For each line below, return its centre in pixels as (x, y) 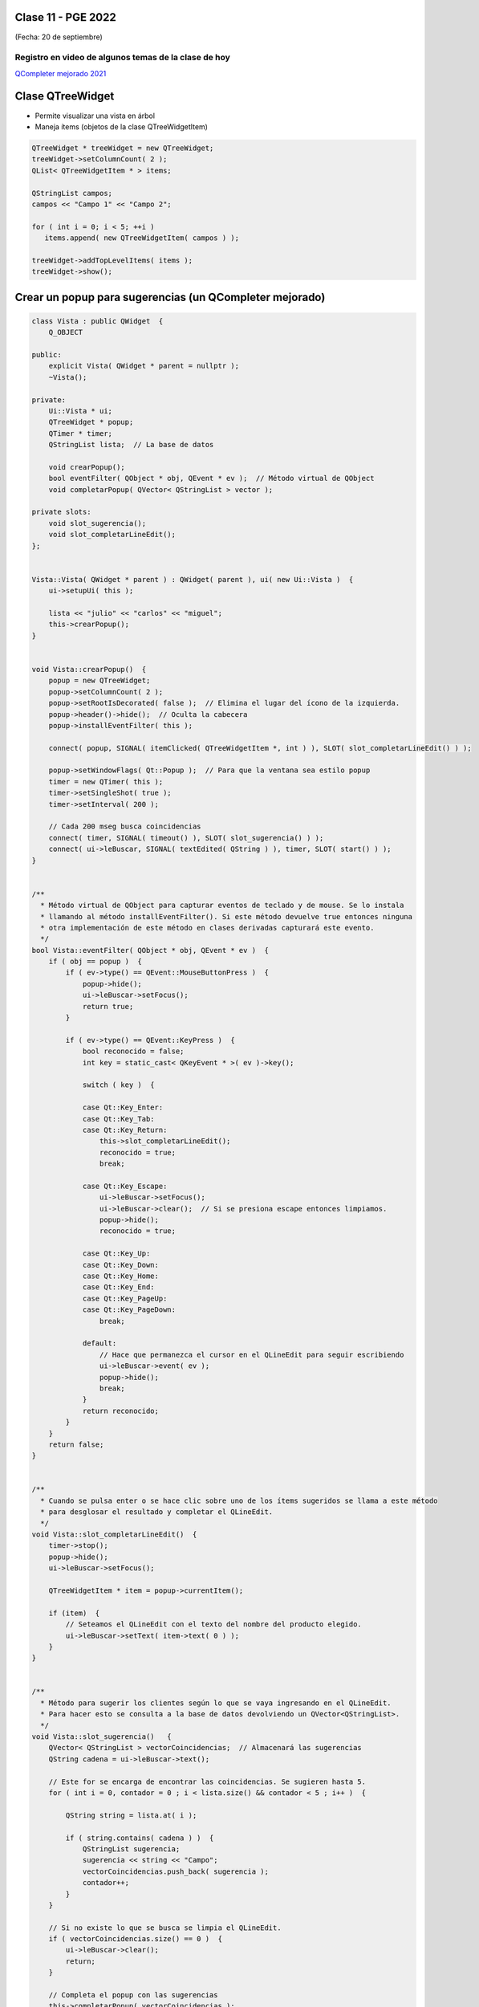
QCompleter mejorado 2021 (61, 73)
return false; (76, 1444)
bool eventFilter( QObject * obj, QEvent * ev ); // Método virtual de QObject (211, 478)
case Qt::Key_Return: (125, 1130)
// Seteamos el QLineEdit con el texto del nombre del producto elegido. (214, 1624)
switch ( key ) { (119, 1085)
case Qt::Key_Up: (116, 1254)
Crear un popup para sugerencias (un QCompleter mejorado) (170, 297)
